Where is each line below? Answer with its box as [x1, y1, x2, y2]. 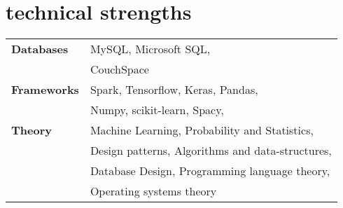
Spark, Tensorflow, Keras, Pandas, [90, 81, 258, 98]
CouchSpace [90, 61, 149, 78]
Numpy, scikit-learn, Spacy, [90, 102, 224, 118]
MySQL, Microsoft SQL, [90, 41, 211, 57]
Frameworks [11, 81, 79, 98]
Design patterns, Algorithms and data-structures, [90, 142, 332, 159]
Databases [11, 41, 69, 57]
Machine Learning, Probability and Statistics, [90, 122, 314, 139]
